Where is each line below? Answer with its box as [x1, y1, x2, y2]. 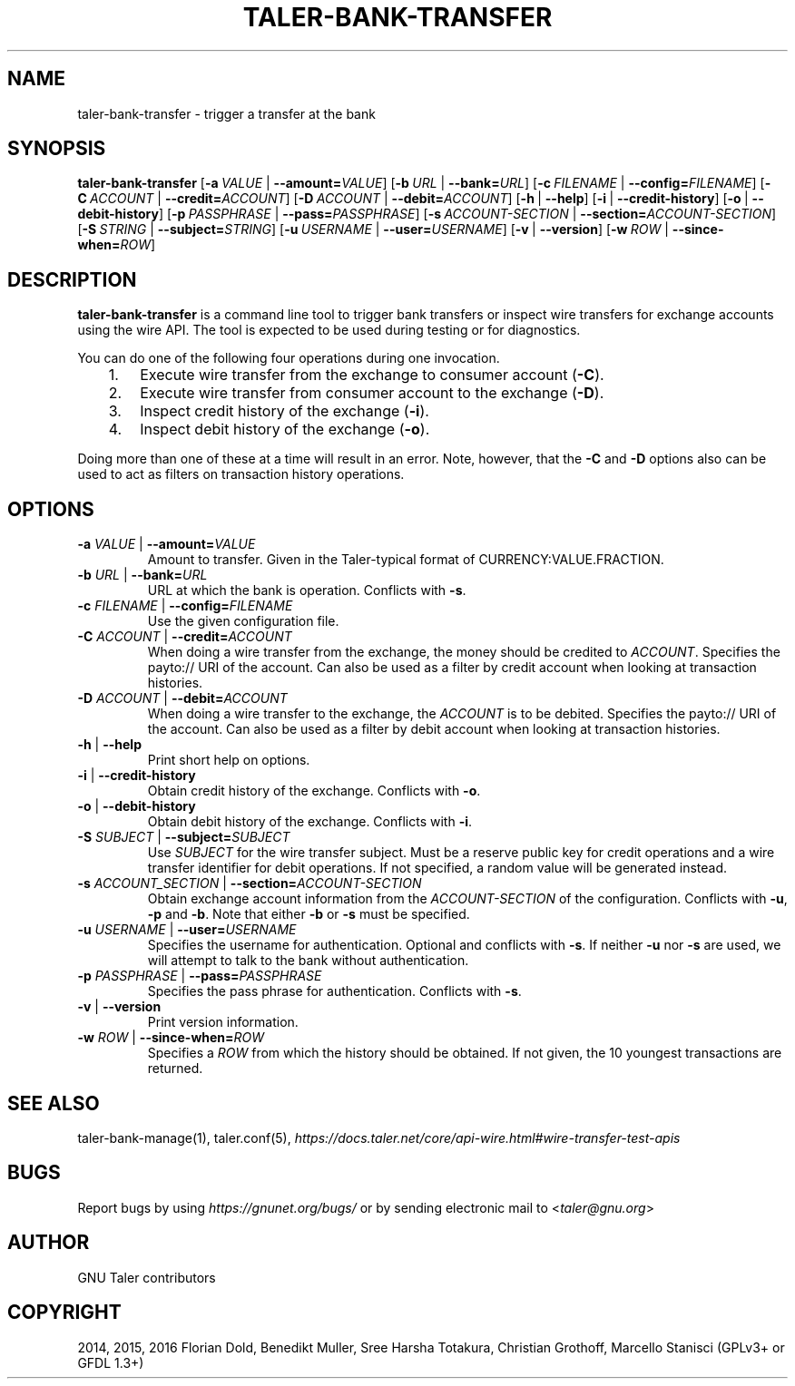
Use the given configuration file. [147, 613, 339, 630]
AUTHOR [7, 1231, 90, 1254]
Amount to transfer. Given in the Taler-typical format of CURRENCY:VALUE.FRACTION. [147, 551, 664, 568]
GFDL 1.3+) [77, 1354, 144, 1371]
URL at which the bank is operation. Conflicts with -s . [147, 582, 466, 599]
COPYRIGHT [7, 1301, 122, 1324]
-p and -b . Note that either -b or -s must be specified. [147, 906, 470, 922]
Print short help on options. [147, 752, 310, 768]
